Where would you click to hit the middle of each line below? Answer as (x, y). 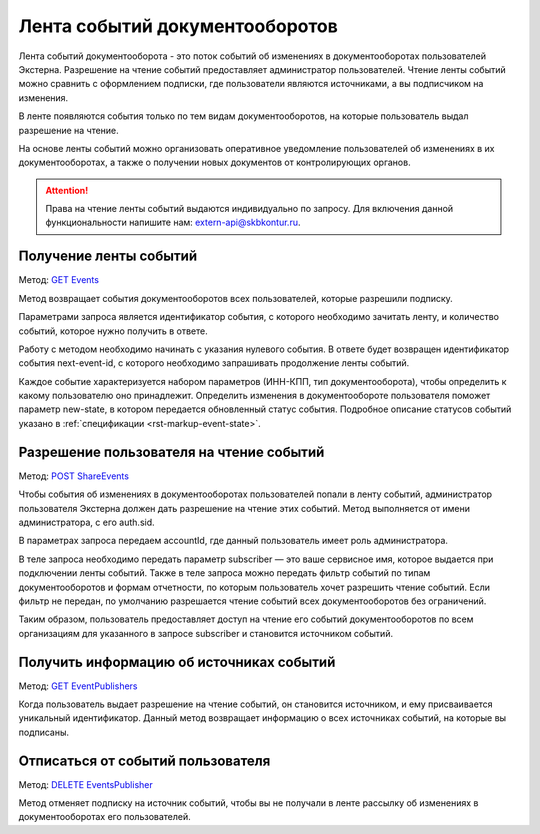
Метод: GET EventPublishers (78, 686)
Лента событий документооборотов (178, 26)
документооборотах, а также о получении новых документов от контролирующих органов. (214, 162)
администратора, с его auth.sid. (86, 522)
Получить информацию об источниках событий (177, 661)
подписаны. (44, 732)
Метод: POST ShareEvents (74, 476)
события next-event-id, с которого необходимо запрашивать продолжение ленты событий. (214, 363)
